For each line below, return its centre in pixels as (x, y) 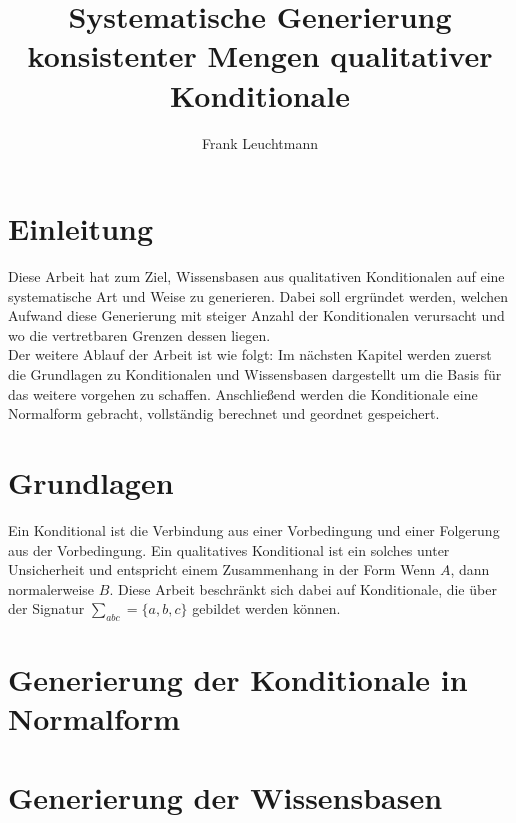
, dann (470, 569)
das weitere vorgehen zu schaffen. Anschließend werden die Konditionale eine (243, 393)
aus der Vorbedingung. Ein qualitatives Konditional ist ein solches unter (229, 549)
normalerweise (51, 588)
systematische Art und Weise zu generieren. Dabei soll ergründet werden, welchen (258, 295)
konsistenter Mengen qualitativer (260, 55)
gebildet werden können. (266, 608)
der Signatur (46, 608)
